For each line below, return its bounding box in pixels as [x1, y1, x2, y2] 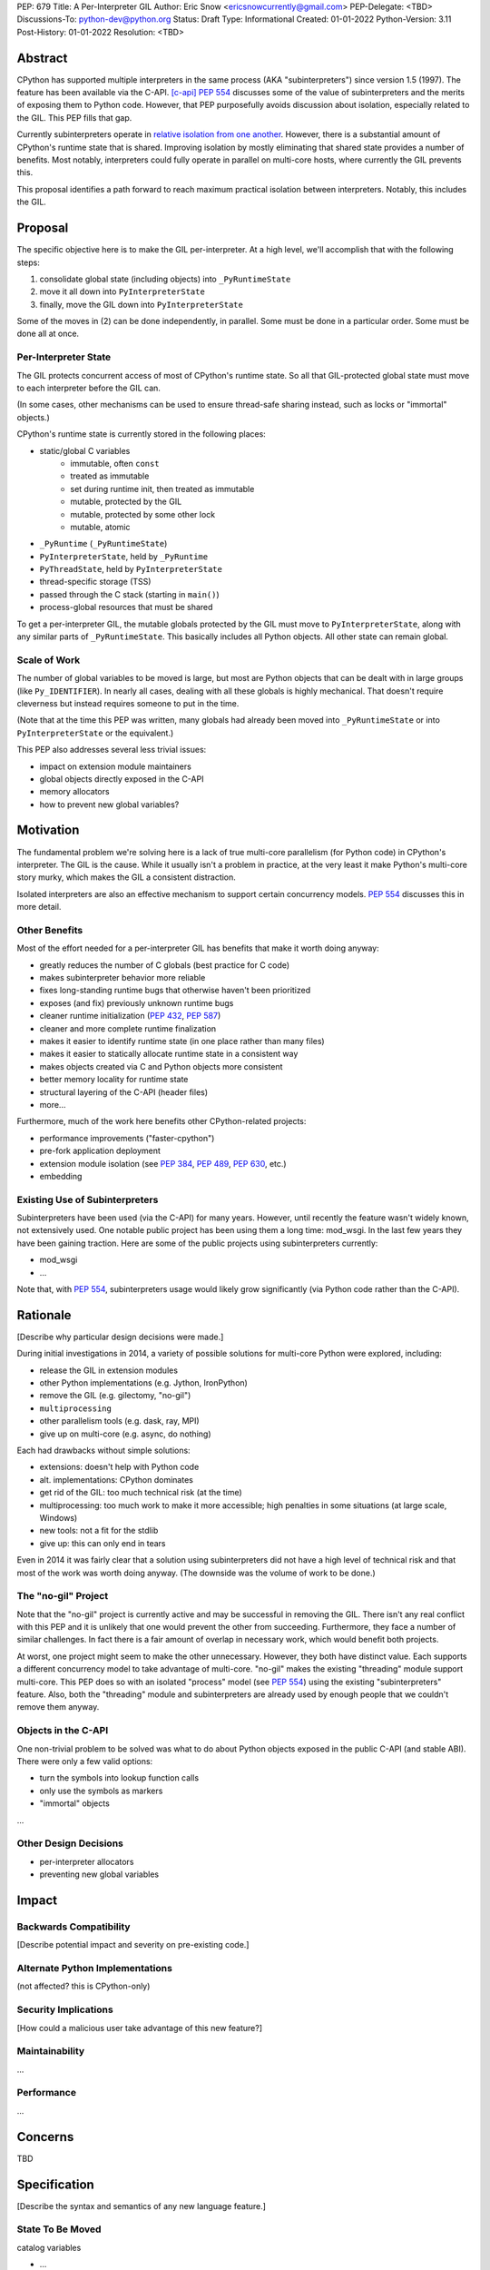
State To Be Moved [16, 2223, 102, 2235]
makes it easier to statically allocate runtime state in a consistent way [39, 1049, 299, 1060]
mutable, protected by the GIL [70, 496, 182, 508]
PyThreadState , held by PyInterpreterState [39, 564, 222, 575]
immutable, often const [70, 458, 160, 469]
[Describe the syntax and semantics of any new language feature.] [16, 2200, 267, 2211]
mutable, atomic [70, 521, 131, 532]
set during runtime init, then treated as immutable [70, 483, 255, 494]
